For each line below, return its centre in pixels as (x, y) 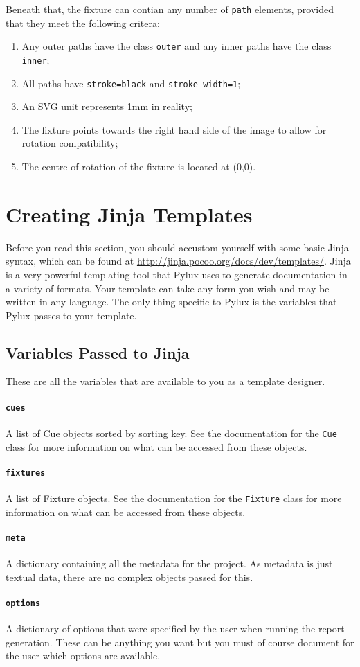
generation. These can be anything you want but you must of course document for (180, 642)
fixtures (26, 473)
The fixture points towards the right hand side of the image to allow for (174, 129)
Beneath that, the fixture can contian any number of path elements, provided (170, 9)
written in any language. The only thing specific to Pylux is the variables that (171, 302)
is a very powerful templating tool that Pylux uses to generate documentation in (177, 274)
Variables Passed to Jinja (98, 352)
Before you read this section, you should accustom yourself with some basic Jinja (177, 247)
